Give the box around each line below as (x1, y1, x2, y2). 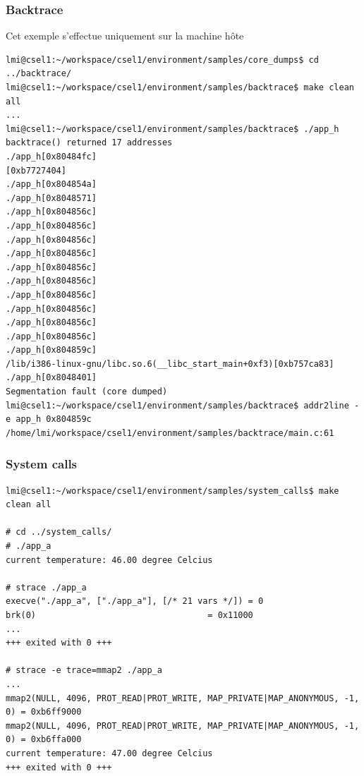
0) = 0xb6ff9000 (6, 707, 82, 717)
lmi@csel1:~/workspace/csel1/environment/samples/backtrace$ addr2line (6, 400, 349, 411)
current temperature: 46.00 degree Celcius (6, 554, 213, 565)
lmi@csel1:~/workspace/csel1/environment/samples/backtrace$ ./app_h (6, 123, 339, 134)
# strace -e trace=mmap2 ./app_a (6, 665, 162, 676)
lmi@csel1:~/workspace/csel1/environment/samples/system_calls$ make (6, 485, 339, 496)
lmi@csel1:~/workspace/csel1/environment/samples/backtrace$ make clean (6, 83, 354, 92)
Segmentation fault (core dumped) (6, 387, 168, 397)
